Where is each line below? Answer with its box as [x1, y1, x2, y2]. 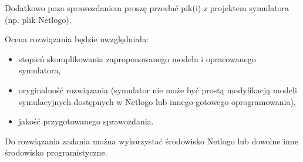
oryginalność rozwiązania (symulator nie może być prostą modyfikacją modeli [18, 83, 297, 96]
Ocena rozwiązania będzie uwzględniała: [5, 33, 149, 45]
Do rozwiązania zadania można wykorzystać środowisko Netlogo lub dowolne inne [5, 134, 298, 147]
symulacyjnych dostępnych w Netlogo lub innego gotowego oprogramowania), [18, 95, 296, 107]
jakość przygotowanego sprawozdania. [18, 115, 154, 127]
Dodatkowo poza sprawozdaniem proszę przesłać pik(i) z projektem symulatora [5, 2, 289, 14]
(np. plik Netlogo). [5, 13, 72, 25]
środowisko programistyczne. [5, 146, 107, 158]
